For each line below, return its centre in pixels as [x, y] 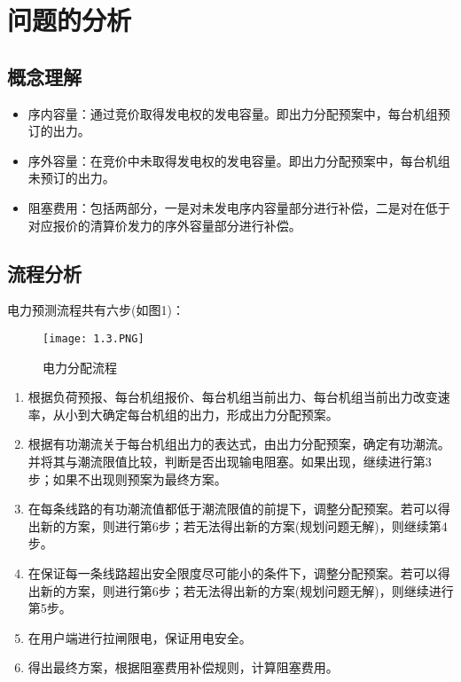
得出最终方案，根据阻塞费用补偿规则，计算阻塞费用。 [183, 667]
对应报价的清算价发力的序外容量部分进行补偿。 [164, 225]
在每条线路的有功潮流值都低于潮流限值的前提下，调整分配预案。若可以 [233, 509]
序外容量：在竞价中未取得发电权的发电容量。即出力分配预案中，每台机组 [239, 160]
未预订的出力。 [71, 178]
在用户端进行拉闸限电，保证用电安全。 [140, 637]
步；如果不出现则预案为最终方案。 [127, 478]
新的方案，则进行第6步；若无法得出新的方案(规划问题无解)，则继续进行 [247, 590]
